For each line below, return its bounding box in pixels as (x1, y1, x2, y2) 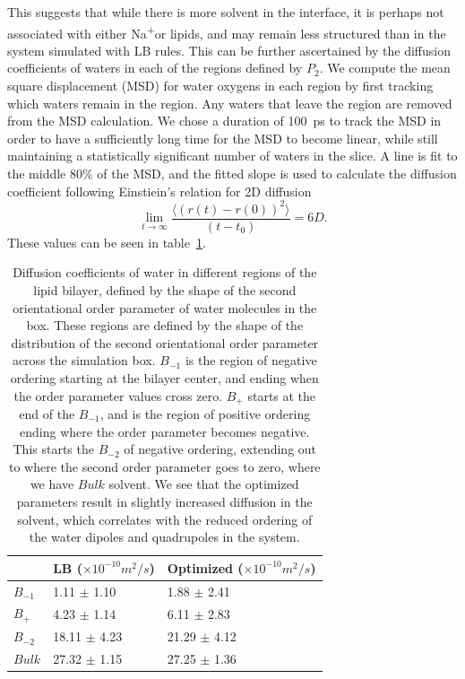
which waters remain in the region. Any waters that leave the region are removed (7, 93, 452, 112)
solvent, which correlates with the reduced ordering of (17, 509, 313, 528)
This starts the (13, 440, 94, 458)
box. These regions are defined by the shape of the (26, 316, 304, 335)
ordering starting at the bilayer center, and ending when (10, 368, 319, 387)
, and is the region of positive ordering (99, 404, 311, 422)
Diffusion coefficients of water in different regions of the (13, 263, 317, 282)
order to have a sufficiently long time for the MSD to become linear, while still (7, 128, 438, 147)
